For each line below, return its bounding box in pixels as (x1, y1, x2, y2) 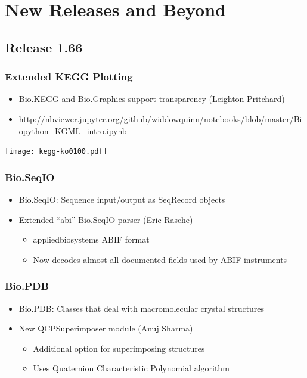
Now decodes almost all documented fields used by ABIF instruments (33, 253, 287, 265)
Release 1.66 (5, 38, 83, 56)
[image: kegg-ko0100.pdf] (5, 147, 107, 156)
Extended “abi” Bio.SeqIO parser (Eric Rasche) (18, 213, 193, 225)
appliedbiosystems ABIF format (33, 233, 150, 246)
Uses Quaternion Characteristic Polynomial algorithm (33, 362, 230, 374)
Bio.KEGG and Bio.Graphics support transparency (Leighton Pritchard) (18, 92, 285, 105)
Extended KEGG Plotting (5, 69, 133, 84)
